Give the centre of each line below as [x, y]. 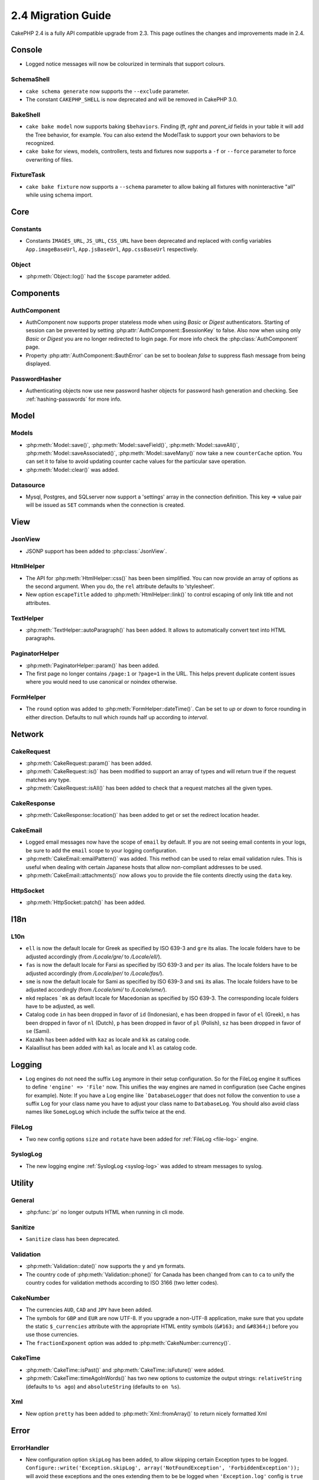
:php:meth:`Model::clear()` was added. [72, 469]
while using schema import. [59, 195]
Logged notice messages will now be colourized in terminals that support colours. [126, 64]
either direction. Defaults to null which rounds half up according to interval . [117, 717]
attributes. [38, 603]
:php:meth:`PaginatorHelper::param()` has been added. [92, 665]
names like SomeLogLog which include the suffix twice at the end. [106, 1112]
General [23, 1200]
